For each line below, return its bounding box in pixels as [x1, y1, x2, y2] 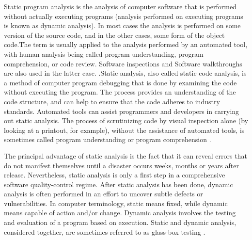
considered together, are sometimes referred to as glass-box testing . [4, 226, 205, 237]
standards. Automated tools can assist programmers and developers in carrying [4, 106, 239, 116]
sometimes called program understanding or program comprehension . [4, 134, 211, 144]
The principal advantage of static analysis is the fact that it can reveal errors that [4, 150, 247, 160]
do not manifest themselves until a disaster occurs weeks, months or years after [4, 160, 239, 170]
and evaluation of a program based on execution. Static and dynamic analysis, [4, 217, 236, 227]
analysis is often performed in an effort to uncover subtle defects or [4, 189, 203, 199]
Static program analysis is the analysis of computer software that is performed [4, 1, 236, 11]
